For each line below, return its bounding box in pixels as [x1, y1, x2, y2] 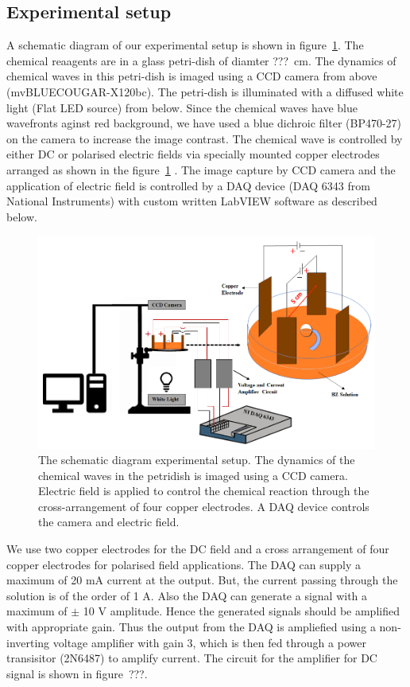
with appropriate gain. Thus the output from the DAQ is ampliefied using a [6, 619, 376, 635]
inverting [6, 634, 50, 650]
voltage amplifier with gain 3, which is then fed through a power [52, 634, 366, 650]
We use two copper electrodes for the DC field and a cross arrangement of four [6, 541, 389, 557]
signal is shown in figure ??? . [6, 665, 148, 681]
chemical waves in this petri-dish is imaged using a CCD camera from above [6, 68, 377, 84]
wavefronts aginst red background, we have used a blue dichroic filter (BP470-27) [6, 115, 402, 131]
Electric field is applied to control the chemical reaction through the [38, 482, 369, 499]
